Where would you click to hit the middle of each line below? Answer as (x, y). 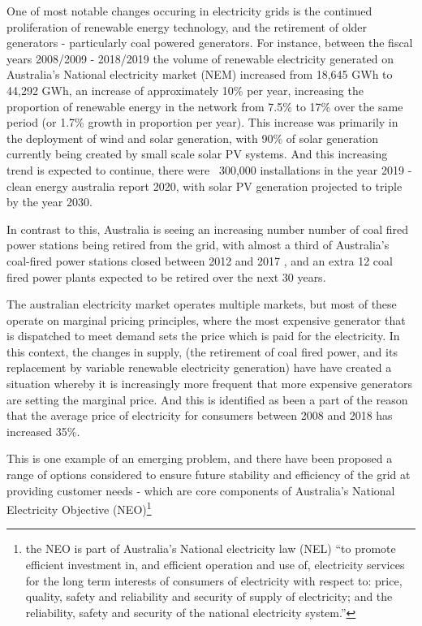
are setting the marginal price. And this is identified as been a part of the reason (207, 399)
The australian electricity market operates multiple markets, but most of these (202, 304)
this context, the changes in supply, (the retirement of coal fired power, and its (202, 351)
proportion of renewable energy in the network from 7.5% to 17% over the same (205, 106)
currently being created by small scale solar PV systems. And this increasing (197, 154)
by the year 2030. (50, 202)
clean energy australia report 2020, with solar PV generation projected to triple (205, 186)
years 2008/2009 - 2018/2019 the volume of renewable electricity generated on (200, 58)
